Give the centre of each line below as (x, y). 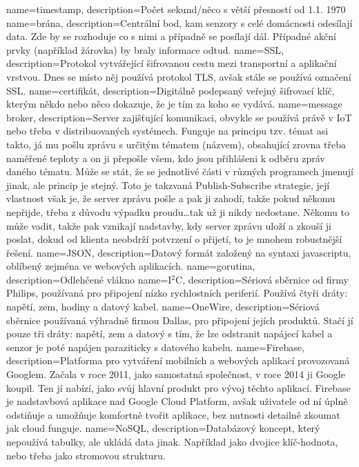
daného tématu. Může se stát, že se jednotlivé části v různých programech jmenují (180, 171)
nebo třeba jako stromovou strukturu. (86, 455)
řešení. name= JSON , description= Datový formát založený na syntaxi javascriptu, (179, 252)
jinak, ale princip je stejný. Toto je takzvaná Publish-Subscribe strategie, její (168, 185)
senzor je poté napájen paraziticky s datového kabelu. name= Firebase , (155, 347)
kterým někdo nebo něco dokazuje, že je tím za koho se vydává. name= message (174, 104)
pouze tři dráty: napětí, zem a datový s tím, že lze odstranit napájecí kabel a (169, 334)
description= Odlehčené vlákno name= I (89, 279)
